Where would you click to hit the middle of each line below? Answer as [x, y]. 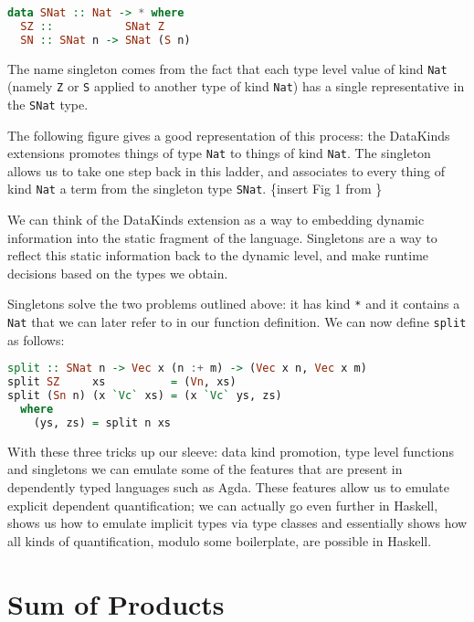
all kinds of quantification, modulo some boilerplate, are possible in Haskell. [220, 540]
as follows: [36, 339]
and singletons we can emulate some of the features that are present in [205, 469]
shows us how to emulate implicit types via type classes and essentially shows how [237, 523]
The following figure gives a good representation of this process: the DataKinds [229, 135]
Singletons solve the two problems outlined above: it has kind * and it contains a [234, 304]
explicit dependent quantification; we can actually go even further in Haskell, [223, 505]
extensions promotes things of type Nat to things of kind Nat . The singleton [219, 153]
